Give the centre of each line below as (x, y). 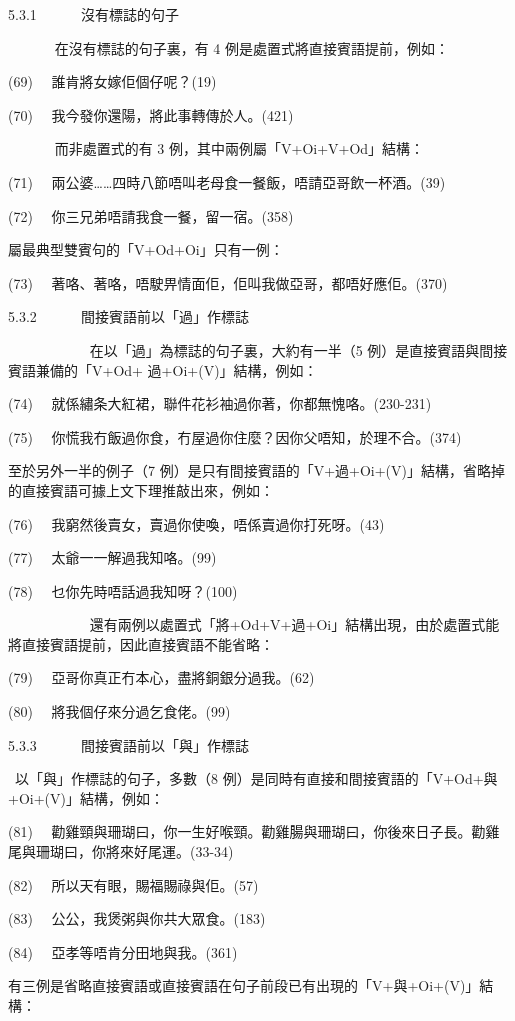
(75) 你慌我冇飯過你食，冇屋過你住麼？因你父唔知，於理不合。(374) (235, 436)
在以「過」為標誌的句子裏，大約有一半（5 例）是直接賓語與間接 (298, 349)
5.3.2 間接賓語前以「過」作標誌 (129, 316)
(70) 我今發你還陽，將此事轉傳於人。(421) (151, 114)
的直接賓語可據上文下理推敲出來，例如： (141, 489)
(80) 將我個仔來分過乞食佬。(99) (119, 711)
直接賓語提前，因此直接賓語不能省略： (147, 643)
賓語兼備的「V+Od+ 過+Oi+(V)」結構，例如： (163, 369)
